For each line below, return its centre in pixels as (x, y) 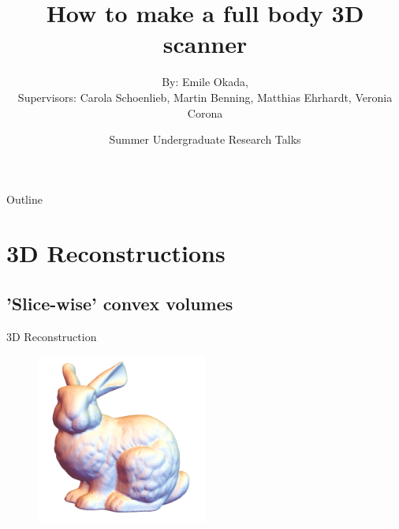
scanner (205, 44)
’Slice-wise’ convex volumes (120, 304)
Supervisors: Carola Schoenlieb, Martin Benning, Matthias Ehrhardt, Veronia (205, 97)
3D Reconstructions (116, 253)
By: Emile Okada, (205, 82)
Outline (24, 199)
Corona (205, 113)
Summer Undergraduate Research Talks (205, 139)
